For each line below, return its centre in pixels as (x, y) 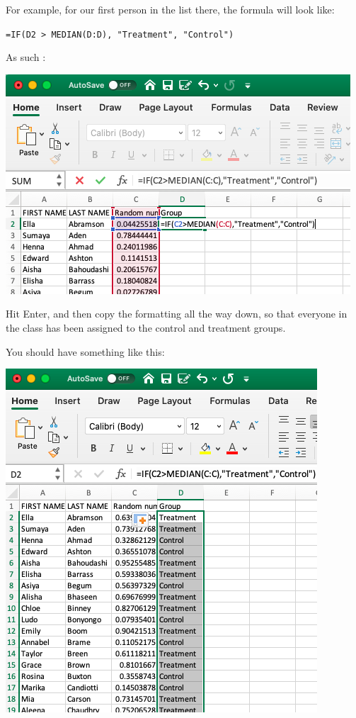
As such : (26, 57)
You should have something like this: (85, 351)
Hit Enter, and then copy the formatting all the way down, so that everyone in (177, 314)
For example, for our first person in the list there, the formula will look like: (170, 9)
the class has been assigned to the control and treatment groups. (146, 328)
